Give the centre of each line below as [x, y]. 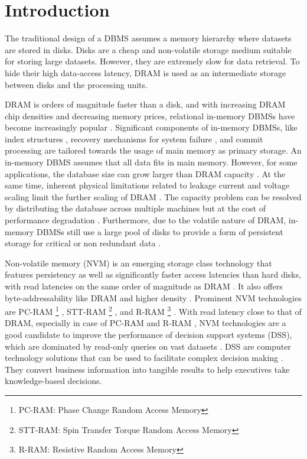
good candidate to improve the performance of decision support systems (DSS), [148, 335]
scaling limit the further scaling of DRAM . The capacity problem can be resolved [153, 196]
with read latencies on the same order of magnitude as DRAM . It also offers [144, 286]
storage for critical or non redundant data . [83, 243]
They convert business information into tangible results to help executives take [147, 369]
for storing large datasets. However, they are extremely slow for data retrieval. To [152, 61]
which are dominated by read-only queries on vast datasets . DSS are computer [148, 346]
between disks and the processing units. [76, 84]
